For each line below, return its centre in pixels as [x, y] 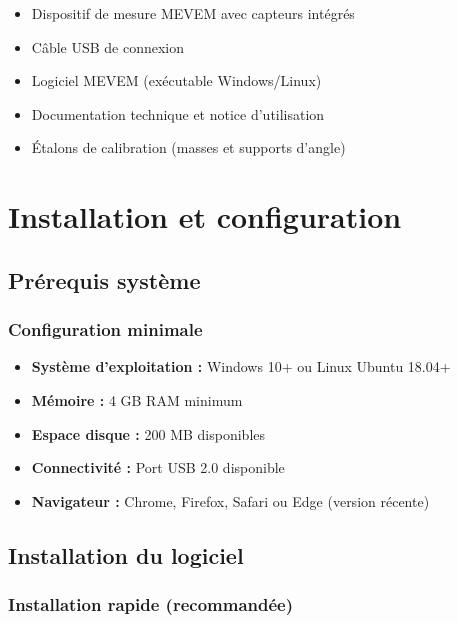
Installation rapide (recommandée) [151, 604]
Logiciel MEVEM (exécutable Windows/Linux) [176, 80]
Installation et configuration [205, 216]
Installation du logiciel [126, 554]
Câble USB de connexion [108, 46]
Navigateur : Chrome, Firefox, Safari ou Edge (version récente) [230, 500]
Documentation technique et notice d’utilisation [178, 113]
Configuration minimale [105, 329]
